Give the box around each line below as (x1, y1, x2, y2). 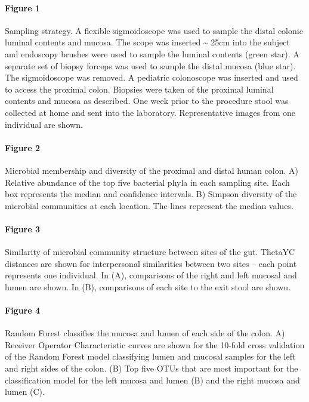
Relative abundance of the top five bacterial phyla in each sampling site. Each (5, 176, 290, 188)
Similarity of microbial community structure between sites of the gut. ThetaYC (5, 246, 295, 258)
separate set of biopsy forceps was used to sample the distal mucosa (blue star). (5, 59, 296, 72)
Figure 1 (5, 1, 41, 14)
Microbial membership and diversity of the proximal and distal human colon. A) (5, 164, 298, 176)
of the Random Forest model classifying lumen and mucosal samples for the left (5, 350, 296, 363)
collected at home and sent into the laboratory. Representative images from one (5, 106, 296, 118)
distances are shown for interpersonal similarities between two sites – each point (5, 257, 297, 269)
